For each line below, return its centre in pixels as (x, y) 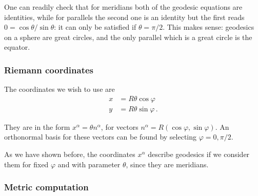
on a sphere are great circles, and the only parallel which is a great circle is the (128, 37)
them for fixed (26, 164)
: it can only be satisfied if (95, 27)
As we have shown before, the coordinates (70, 154)
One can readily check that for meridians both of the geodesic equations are (123, 7)
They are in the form (37, 126)
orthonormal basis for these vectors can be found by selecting (101, 137)
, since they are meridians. (167, 164)
